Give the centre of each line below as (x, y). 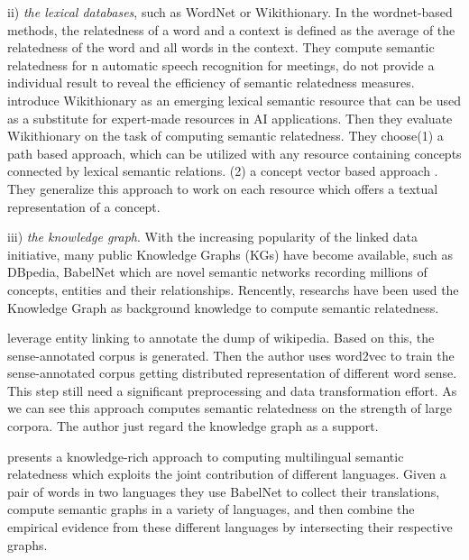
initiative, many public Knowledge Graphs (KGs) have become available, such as (230, 254)
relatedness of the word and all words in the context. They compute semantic (221, 47)
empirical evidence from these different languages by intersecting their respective (230, 527)
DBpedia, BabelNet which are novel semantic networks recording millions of (217, 272)
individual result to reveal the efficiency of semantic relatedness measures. (211, 83)
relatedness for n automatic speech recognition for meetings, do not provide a (221, 64)
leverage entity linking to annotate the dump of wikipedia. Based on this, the (221, 338)
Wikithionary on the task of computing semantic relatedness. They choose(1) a (225, 136)
